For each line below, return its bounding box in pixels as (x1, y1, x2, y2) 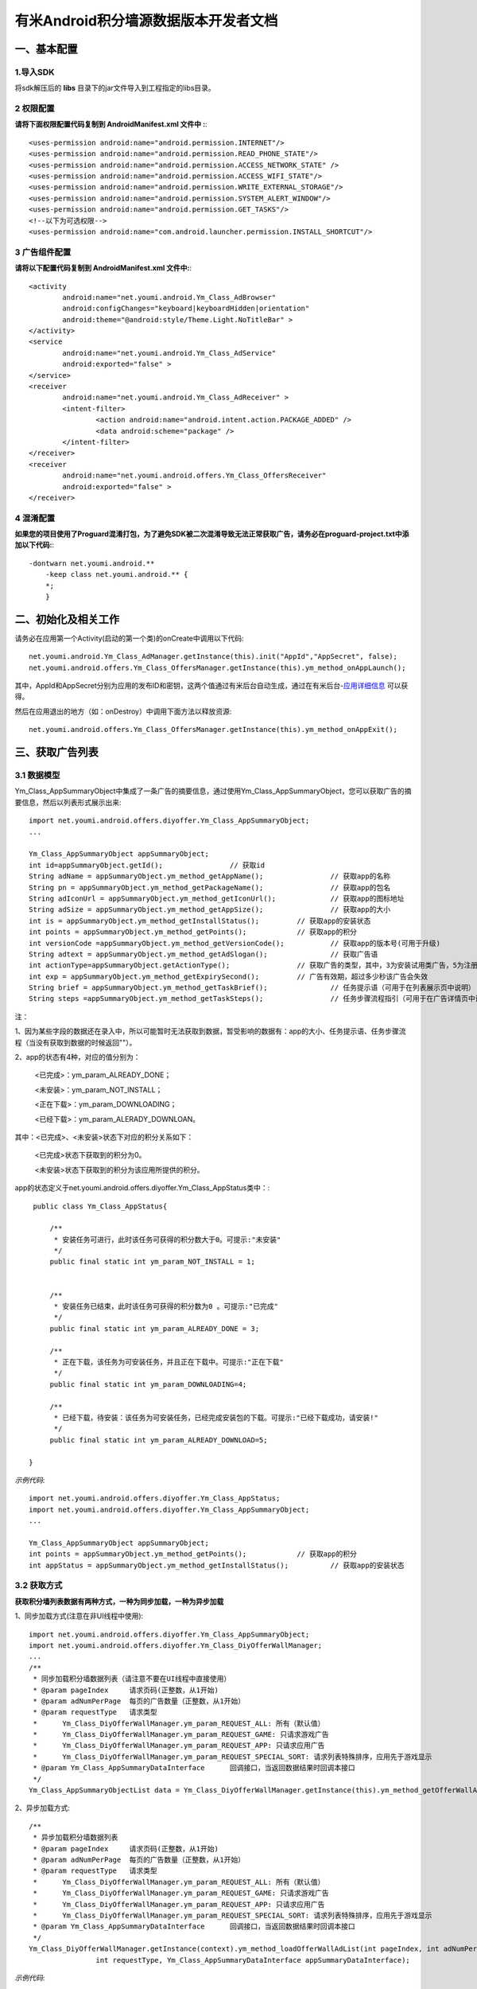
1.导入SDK (14, 66, 55, 77)
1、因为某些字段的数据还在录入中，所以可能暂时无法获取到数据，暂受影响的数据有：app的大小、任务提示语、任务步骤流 (14, 1026, 406, 1036)
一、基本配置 (14, 42, 78, 56)
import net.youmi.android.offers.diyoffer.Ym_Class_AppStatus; (29, 1494, 281, 1503)
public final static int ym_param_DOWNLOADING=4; (49, 1380, 247, 1388)
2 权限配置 (14, 103, 55, 115)
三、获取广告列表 (14, 745, 99, 759)
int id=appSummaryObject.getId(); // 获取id (29, 860, 266, 870)
